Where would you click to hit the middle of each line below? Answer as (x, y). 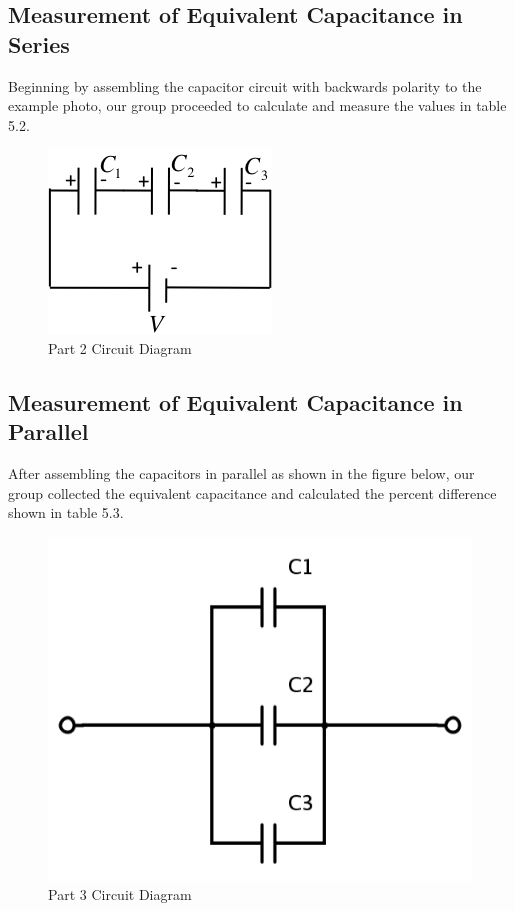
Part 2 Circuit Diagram (120, 347)
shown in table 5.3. (66, 512)
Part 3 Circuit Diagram (120, 894)
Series (39, 43)
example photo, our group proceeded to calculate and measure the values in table (257, 105)
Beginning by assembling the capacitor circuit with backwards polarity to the (245, 85)
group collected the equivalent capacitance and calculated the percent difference (252, 492)
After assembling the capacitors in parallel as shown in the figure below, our (241, 473)
